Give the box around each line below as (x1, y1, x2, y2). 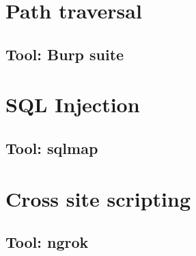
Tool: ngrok (5, 231, 89, 253)
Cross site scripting (5, 184, 191, 212)
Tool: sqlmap (5, 137, 98, 158)
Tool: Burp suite (5, 43, 124, 64)
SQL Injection (5, 90, 140, 118)
